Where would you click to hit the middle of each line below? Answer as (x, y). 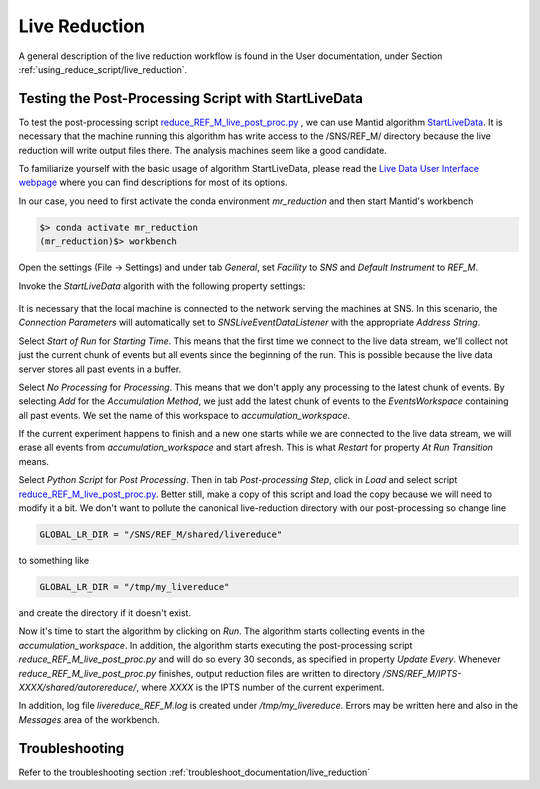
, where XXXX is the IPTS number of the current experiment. (260, 687)
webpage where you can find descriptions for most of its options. (153, 182)
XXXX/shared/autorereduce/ (77, 687)
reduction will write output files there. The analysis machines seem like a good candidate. (202, 150)
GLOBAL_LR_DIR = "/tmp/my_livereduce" (134, 586)
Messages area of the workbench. (89, 719)
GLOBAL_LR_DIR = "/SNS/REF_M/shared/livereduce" (161, 534)
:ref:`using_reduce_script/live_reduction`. (103, 69)
